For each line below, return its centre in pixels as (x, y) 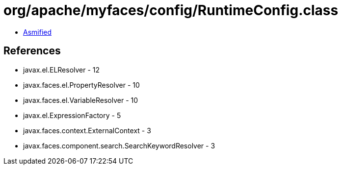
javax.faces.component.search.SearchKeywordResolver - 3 (119, 145)
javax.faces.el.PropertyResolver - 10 (81, 85)
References (32, 51)
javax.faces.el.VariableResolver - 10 (81, 100)
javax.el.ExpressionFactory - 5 (72, 115)
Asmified (38, 32)
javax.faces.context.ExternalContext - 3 (87, 130)
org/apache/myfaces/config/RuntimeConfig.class (171, 10)
